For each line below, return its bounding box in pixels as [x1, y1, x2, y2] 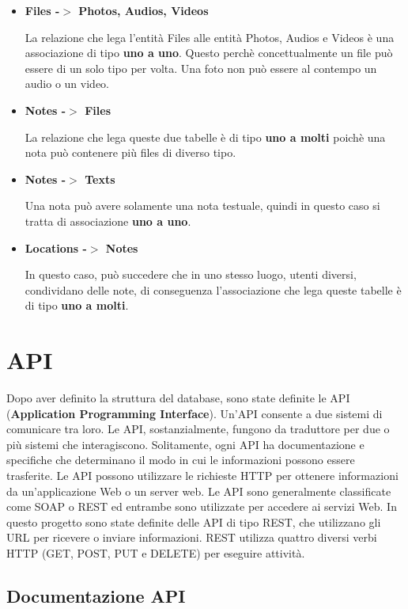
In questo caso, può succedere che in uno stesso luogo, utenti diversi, [25, 266, 357, 283]
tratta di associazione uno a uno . [25, 212, 191, 229]
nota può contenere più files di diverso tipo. [25, 144, 236, 161]
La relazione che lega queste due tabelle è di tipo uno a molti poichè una [25, 128, 386, 145]
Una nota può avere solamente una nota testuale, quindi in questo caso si [25, 197, 380, 214]
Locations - [25, 239, 87, 256]
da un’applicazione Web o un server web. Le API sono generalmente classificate [6, 482, 391, 499]
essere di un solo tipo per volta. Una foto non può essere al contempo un [25, 59, 377, 76]
